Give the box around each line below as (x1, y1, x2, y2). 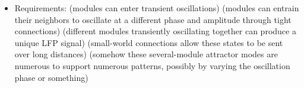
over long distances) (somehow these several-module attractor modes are (14, 48, 278, 60)
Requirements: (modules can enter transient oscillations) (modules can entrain (14, 2, 299, 14)
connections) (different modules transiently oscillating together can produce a (14, 25, 296, 37)
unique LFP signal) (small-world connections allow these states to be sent (14, 36, 283, 48)
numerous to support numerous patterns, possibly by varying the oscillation (14, 59, 290, 71)
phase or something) (14, 71, 88, 83)
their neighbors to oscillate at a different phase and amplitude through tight (14, 13, 292, 25)
